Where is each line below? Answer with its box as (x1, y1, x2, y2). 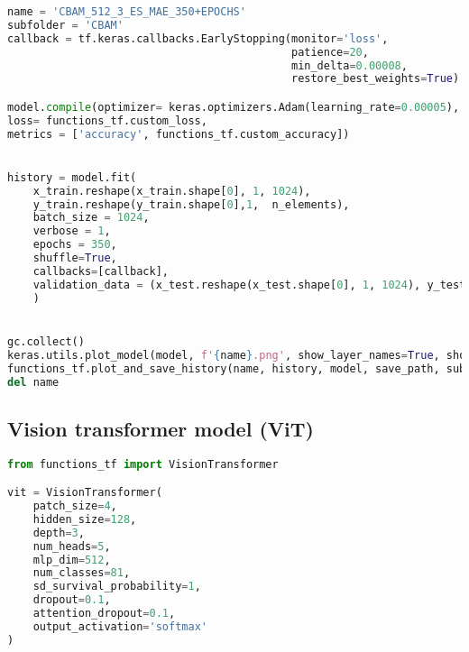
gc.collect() (7, 335, 85, 348)
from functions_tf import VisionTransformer (7, 457, 279, 471)
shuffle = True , (32, 252, 117, 265)
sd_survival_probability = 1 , (32, 580, 201, 593)
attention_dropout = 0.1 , (32, 607, 176, 620)
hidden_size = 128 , (32, 512, 137, 526)
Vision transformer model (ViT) (7, 414, 314, 442)
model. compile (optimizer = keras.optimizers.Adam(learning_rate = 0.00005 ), (7, 100, 460, 114)
